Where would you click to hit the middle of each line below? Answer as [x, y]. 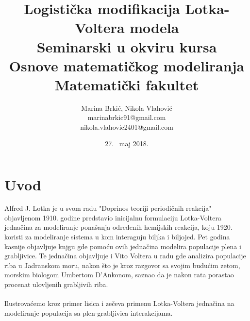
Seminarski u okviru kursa [127, 46]
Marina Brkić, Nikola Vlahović [127, 108]
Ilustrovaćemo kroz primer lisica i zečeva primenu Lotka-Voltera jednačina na [119, 303]
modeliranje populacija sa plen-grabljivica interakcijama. [89, 313]
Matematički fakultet [127, 84]
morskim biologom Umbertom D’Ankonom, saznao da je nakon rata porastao [119, 275]
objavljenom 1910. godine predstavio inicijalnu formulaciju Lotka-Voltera [113, 217]
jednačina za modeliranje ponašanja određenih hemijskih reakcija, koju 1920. [118, 227]
